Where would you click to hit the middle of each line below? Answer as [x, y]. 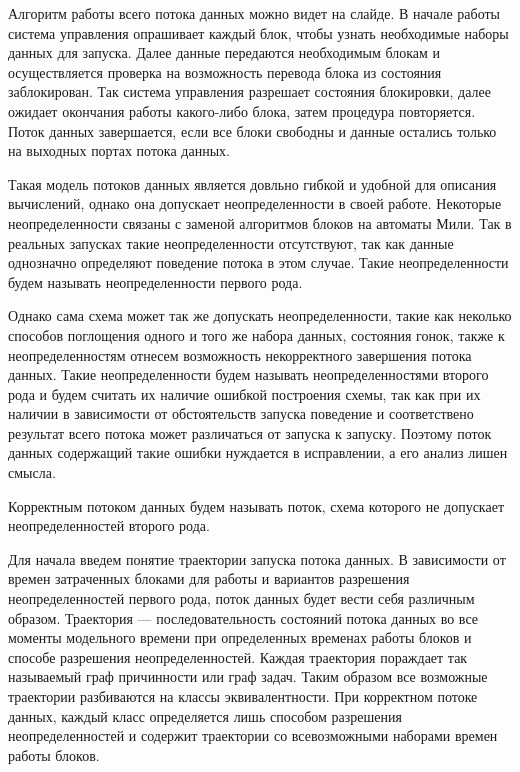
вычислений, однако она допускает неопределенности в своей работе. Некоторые [255, 203]
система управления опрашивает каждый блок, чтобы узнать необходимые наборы [258, 32]
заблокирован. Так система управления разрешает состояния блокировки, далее [249, 91]
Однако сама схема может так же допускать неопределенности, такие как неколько [260, 315]
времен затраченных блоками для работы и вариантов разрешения [209, 578]
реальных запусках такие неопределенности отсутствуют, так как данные [231, 242]
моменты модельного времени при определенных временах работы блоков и [240, 637]
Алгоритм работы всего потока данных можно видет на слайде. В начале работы [254, 13]
